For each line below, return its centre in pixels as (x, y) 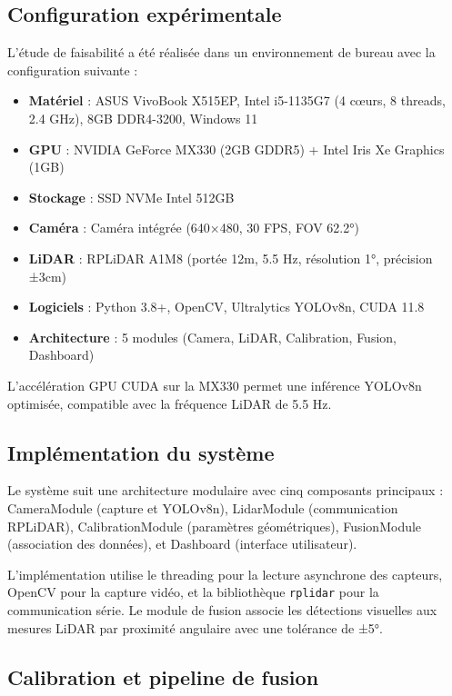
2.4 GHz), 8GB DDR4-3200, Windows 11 (143, 118)
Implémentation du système (141, 452)
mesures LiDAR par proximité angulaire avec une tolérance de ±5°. (195, 627)
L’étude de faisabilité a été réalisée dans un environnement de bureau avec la (221, 52)
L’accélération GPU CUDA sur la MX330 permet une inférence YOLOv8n (215, 385)
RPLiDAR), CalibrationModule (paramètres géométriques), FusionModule (215, 526)
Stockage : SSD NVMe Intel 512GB (131, 197)
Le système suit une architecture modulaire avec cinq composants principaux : (226, 490)
